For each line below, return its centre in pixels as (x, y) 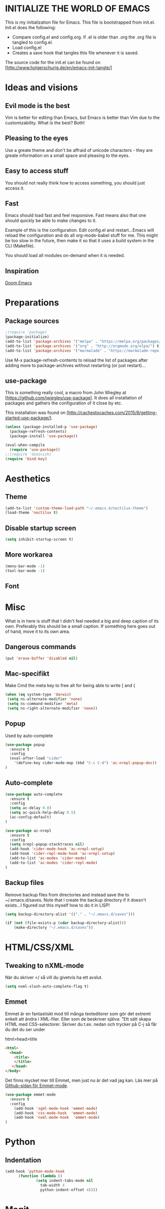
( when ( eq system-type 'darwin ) (38, 695)
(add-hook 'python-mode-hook (35, 1172)
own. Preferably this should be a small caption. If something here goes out (80, 626)
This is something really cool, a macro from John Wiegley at (66, 393)
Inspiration (22, 271)
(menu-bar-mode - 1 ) (25, 566)
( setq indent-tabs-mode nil (65, 1180)
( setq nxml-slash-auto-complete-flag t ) (47, 987)
